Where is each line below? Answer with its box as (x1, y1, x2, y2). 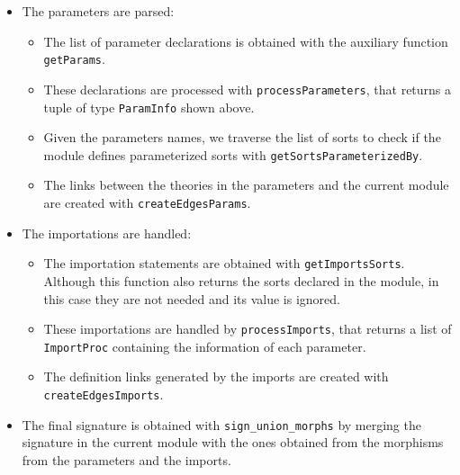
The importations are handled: (22, 223, 192, 242)
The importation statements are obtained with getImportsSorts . (43, 254, 405, 273)
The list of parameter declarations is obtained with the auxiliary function (43, 31, 448, 50)
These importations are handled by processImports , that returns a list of (43, 319, 452, 338)
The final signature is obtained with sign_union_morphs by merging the (22, 415, 421, 434)
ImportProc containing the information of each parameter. (43, 336, 366, 355)
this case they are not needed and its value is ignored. (43, 289, 340, 308)
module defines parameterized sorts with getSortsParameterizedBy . (43, 145, 423, 164)
